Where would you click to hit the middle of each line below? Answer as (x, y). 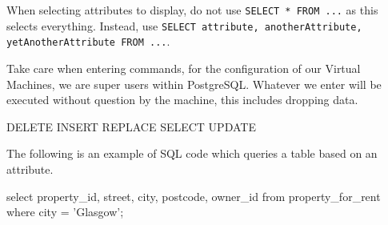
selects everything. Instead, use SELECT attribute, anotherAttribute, (184, 25)
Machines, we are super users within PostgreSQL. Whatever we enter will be (194, 84)
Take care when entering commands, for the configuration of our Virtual (184, 68)
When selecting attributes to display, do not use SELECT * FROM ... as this (192, 10)
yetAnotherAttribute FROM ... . (88, 41)
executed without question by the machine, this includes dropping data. (182, 100)
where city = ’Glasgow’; (65, 212)
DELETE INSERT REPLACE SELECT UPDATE (131, 126)
